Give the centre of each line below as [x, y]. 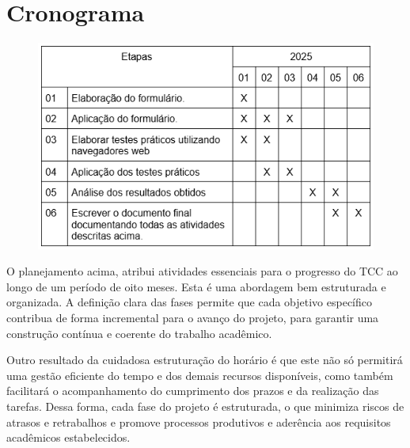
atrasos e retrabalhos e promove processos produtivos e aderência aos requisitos [199, 421]
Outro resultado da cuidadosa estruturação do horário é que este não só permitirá [205, 360]
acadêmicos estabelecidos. [68, 437]
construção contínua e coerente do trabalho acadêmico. [139, 333]
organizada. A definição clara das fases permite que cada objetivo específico [190, 302]
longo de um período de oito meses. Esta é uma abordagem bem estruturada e [196, 286]
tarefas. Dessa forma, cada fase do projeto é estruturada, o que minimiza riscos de [205, 406]
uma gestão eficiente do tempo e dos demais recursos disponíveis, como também [200, 375]
